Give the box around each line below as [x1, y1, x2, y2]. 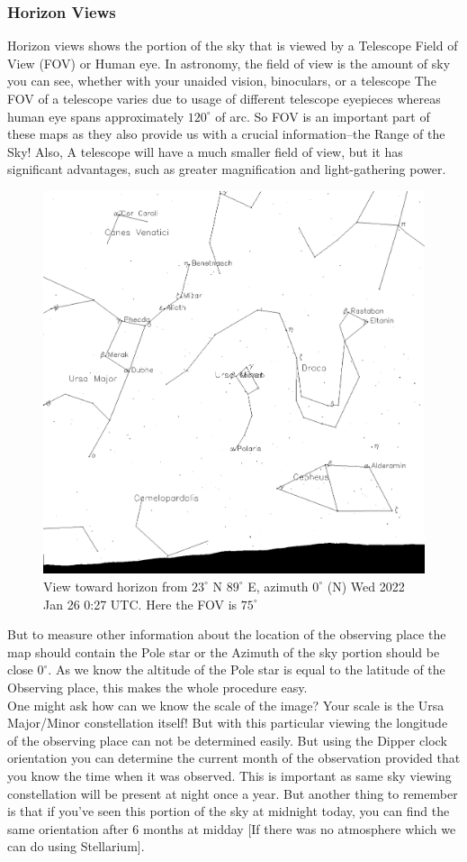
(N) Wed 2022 [327, 576, 405, 595]
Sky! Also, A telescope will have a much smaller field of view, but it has [7, 142, 403, 160]
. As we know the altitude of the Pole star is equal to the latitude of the [48, 660, 445, 679]
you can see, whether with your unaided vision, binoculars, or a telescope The [7, 71, 436, 90]
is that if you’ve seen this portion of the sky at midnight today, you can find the [7, 802, 450, 821]
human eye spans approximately [7, 106, 184, 125]
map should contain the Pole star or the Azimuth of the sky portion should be [7, 642, 440, 661]
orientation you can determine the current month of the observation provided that [7, 748, 461, 767]
